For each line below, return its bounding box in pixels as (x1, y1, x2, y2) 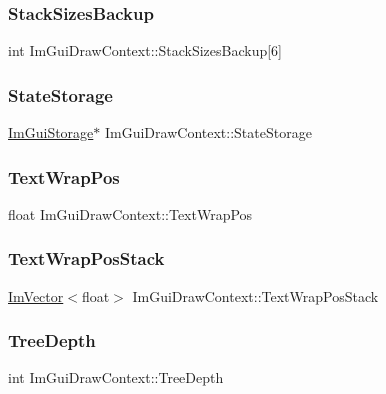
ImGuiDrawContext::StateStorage (104, 122, 312, 143)
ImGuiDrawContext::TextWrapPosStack (132, 285, 379, 306)
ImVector (8, 285, 64, 306)
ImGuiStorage (8, 122, 94, 143)
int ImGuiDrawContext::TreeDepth (8, 367, 224, 388)
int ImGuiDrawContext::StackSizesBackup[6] (8, 40, 283, 61)
